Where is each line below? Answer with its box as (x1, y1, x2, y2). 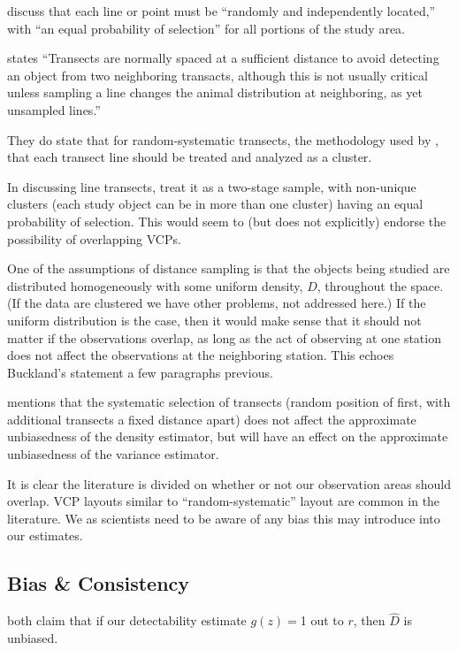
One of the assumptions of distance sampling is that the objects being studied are (7, 259, 450, 278)
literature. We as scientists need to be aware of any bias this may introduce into (7, 509, 440, 527)
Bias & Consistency (7, 570, 190, 597)
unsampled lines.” (7, 100, 101, 119)
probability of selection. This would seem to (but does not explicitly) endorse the (7, 211, 447, 230)
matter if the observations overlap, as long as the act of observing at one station (7, 328, 441, 347)
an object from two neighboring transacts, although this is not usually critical (7, 65, 428, 84)
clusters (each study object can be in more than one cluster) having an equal (7, 195, 424, 213)
